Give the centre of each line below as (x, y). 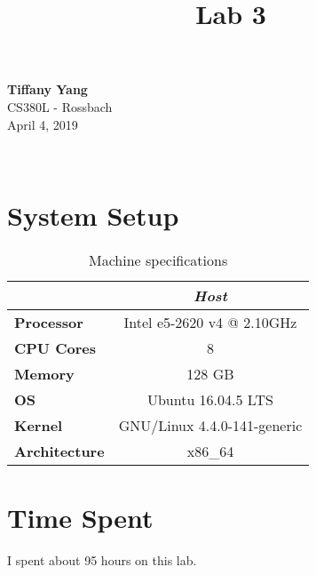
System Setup (93, 215)
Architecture (59, 451)
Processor (49, 322)
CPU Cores (55, 347)
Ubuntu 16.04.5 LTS (210, 399)
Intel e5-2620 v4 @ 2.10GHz (210, 322)
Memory (44, 373)
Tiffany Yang (47, 89)
